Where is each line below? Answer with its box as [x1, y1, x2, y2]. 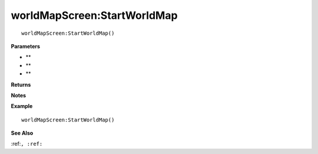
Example [11, 103, 33, 110]
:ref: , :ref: [11, 140, 43, 148]
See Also [11, 130, 34, 137]
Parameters [11, 42, 41, 50]
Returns [11, 81, 31, 88]
